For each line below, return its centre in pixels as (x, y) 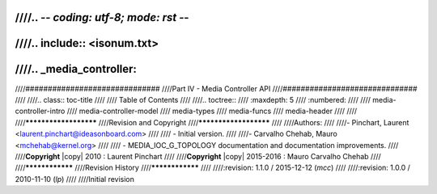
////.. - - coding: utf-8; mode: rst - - (102, 17)
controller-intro (40, 111)
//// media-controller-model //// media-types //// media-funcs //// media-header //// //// (212, 111)
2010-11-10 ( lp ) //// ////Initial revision (75, 179)
